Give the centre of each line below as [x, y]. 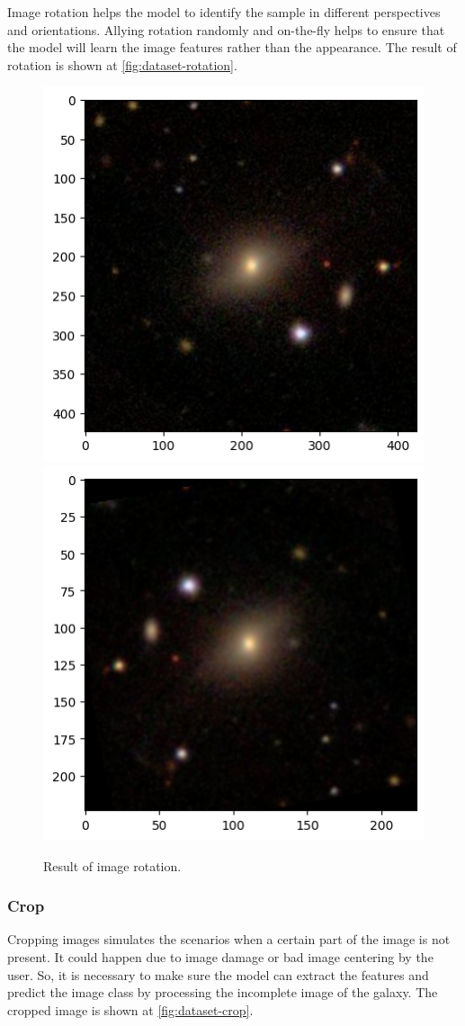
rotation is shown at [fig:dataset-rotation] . [122, 64]
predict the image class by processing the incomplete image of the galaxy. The [223, 992]
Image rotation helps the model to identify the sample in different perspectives [224, 12]
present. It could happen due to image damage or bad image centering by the [220, 957]
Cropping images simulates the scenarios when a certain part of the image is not [229, 939]
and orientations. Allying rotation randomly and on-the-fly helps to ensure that [226, 29]
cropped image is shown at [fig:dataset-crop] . [130, 1009]
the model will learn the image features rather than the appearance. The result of [232, 47]
